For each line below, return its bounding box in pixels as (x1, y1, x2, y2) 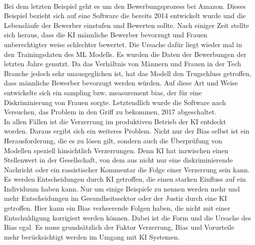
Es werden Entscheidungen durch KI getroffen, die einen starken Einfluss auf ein (4, 174, 246, 184)
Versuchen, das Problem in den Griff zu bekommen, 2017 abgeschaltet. (4, 107, 217, 117)
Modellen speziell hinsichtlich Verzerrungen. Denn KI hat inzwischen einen (4, 145, 228, 155)
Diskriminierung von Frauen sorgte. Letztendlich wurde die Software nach (4, 97, 226, 107)
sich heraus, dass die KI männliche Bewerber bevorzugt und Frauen (4, 29, 207, 40)
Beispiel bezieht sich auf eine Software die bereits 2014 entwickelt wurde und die (4, 10, 246, 21)
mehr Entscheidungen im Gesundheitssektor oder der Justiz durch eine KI (4, 193, 227, 203)
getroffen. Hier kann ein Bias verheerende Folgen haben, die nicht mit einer (4, 203, 230, 213)
